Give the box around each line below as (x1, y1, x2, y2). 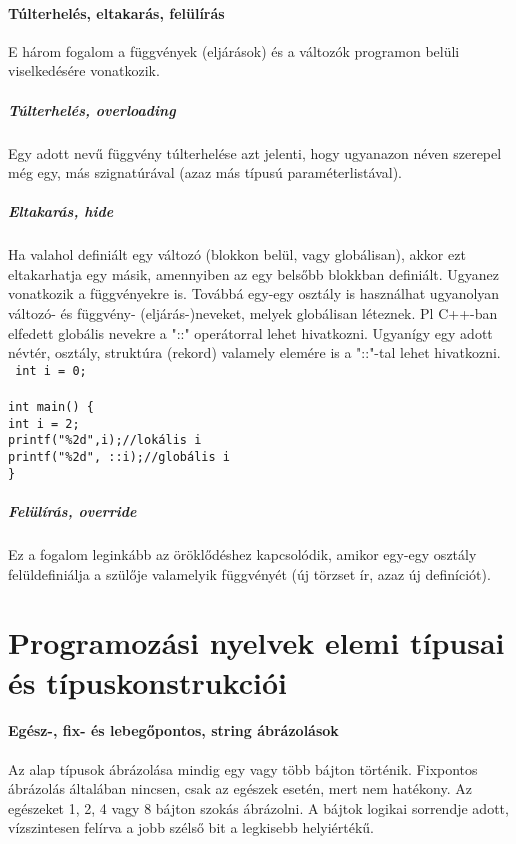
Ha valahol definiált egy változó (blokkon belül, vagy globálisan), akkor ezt (8, 244, 466, 265)
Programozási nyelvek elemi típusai (8, 622, 505, 663)
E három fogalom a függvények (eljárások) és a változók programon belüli (8, 40, 460, 61)
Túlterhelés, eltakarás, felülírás (8, 2, 225, 23)
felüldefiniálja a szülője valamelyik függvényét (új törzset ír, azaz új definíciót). (8, 563, 491, 584)
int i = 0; (15, 363, 87, 378)
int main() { (8, 400, 94, 415)
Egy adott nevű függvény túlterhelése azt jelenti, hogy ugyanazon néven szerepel (8, 142, 502, 163)
